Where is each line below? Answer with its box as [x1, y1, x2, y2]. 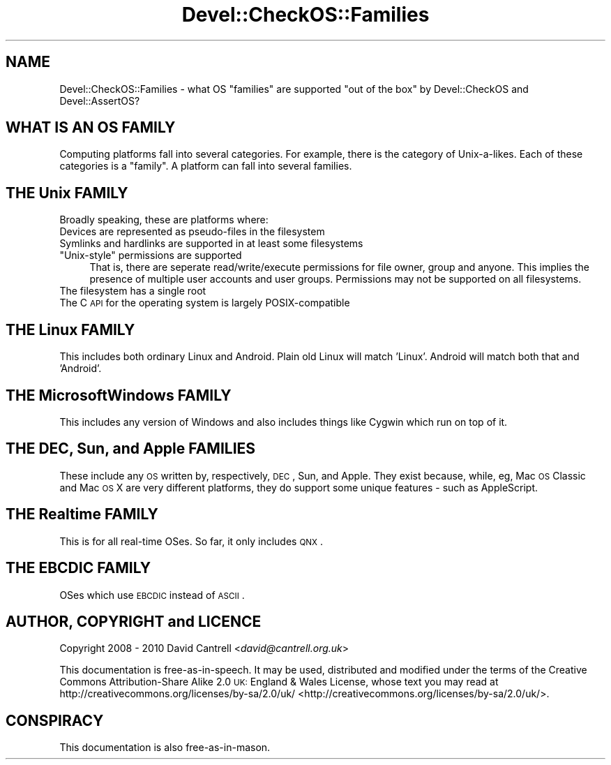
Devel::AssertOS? [59, 94, 140, 107]
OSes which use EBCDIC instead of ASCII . [59, 588, 245, 601]
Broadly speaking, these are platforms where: [59, 214, 269, 226]
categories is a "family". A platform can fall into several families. [59, 160, 352, 172]
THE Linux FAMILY [6, 320, 135, 339]
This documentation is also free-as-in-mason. [59, 741, 271, 754]
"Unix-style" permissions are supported [59, 249, 242, 262]
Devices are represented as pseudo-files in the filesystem [59, 225, 325, 238]
